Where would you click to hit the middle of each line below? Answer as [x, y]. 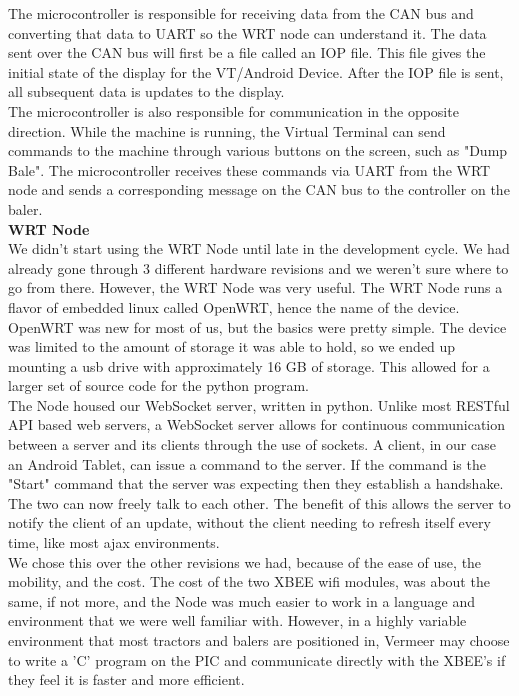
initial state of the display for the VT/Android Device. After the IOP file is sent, [256, 71]
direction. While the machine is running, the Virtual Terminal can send [227, 130]
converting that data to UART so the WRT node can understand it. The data [247, 32]
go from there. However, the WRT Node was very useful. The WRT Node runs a [255, 287]
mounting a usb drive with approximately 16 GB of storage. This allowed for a [249, 365]
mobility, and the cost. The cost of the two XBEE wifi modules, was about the [249, 581]
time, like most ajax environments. [114, 542]
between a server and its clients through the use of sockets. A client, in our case [252, 444]
